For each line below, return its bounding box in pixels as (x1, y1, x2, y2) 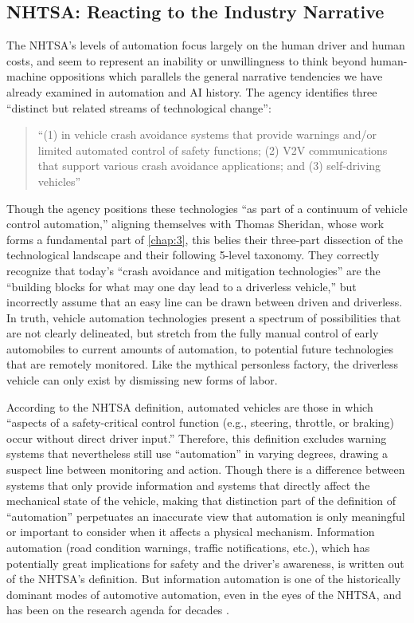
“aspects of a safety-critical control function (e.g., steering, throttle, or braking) (6, 414, 395, 431)
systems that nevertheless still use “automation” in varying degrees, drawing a (6, 445, 389, 462)
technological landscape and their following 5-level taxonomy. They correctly (6, 246, 380, 263)
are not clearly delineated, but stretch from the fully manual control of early (6, 325, 379, 341)
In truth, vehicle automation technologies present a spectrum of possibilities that (6, 309, 401, 325)
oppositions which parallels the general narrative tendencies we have (49, 68, 383, 85)
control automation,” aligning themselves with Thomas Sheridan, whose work (6, 215, 385, 232)
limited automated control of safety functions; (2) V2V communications (37, 141, 388, 158)
